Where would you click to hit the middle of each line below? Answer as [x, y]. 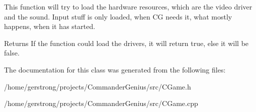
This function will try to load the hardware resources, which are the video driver [128, 6]
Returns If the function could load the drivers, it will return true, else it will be [126, 43]
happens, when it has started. [50, 26]
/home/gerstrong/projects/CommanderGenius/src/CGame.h [98, 86]
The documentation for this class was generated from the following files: [115, 69]
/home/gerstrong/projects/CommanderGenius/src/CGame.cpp [101, 103]
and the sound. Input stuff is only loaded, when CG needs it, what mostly [118, 16]
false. [12, 53]
